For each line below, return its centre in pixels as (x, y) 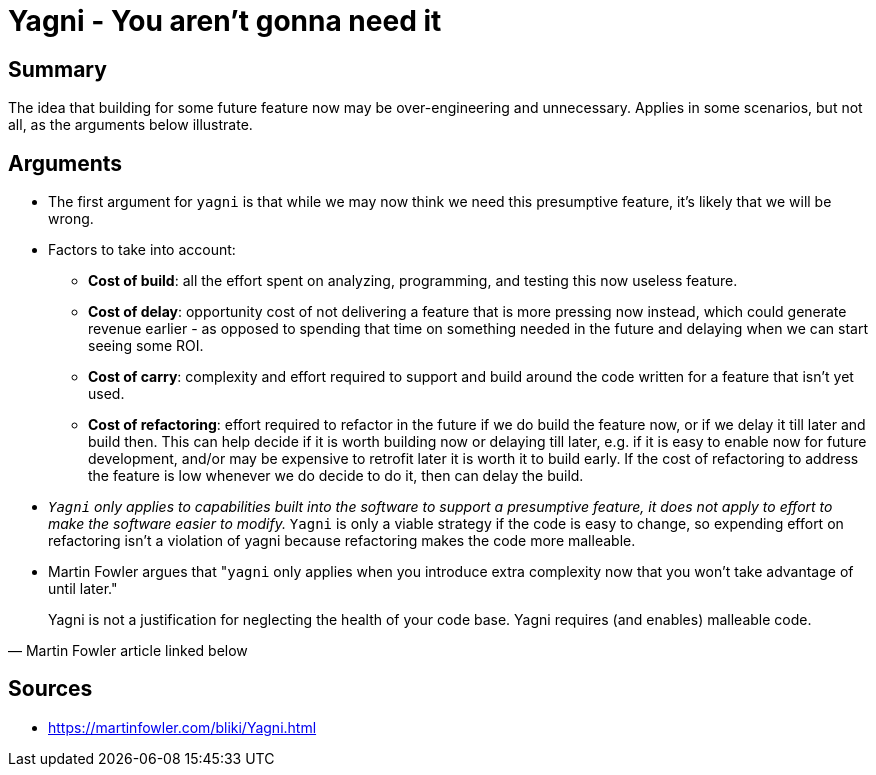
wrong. (71, 219)
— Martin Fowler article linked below (128, 651)
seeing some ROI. (146, 346)
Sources (50, 689)
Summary (57, 69)
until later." (83, 589)
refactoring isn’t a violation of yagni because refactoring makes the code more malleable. (342, 541)
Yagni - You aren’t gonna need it (225, 21)
